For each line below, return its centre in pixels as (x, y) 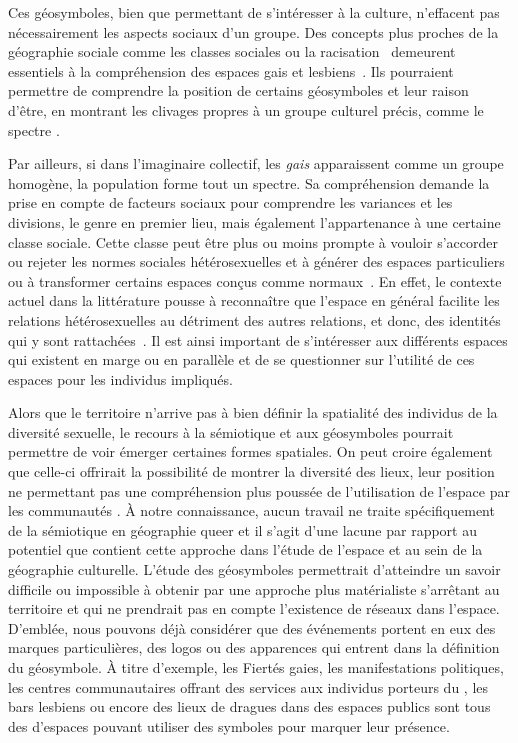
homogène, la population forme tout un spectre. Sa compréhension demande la (249, 182)
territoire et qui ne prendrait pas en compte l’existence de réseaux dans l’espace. (254, 608)
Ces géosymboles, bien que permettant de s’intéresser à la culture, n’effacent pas (254, 12)
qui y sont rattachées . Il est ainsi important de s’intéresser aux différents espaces (258, 339)
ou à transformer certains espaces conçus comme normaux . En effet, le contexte (255, 280)
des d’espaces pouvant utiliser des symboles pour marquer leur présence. (229, 725)
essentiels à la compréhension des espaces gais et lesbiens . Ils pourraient (231, 70)
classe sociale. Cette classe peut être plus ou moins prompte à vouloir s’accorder (253, 241)
